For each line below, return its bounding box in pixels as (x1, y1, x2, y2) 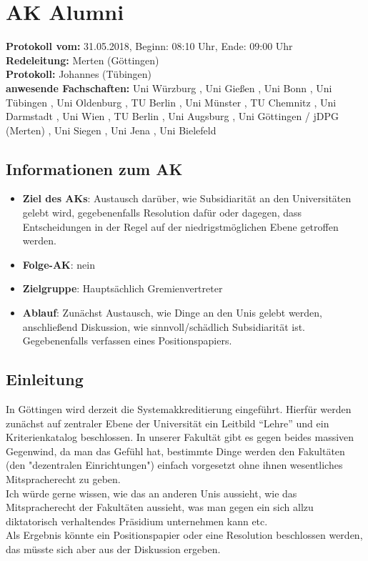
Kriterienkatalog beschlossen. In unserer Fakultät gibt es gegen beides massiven (6, 430, 354, 445)
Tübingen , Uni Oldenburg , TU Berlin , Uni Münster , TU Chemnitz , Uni (6, 94, 337, 109)
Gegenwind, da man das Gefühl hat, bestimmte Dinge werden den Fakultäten (6, 443, 345, 458)
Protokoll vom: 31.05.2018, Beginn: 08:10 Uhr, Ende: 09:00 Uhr (6, 39, 293, 54)
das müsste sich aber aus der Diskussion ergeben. (6, 541, 221, 556)
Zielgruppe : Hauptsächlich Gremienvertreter (22, 281, 223, 296)
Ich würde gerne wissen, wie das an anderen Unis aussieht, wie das (6, 485, 297, 500)
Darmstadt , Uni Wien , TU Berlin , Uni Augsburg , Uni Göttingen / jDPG (6, 109, 339, 124)
